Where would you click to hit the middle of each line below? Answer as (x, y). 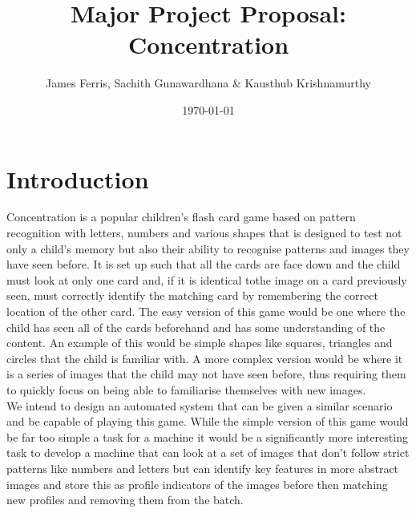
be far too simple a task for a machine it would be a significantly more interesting (207, 436)
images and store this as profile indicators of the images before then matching (197, 484)
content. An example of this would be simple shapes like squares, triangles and (200, 343)
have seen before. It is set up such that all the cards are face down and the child (204, 264)
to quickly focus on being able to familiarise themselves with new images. (186, 389)
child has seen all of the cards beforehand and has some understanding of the (196, 327)
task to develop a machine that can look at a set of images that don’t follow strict (208, 452)
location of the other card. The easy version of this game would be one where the (206, 311)
